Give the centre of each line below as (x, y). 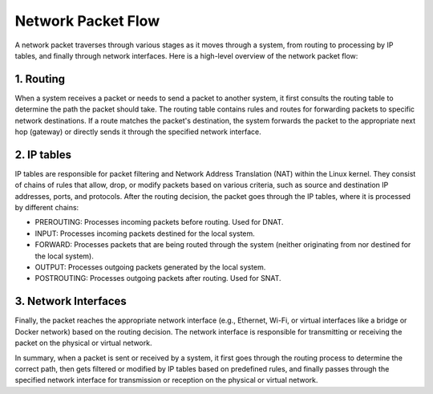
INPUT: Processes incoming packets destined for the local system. (145, 234)
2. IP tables (43, 154)
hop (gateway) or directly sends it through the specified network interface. (138, 132)
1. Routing (40, 79)
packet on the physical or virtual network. (83, 343)
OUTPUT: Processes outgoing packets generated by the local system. (150, 267)
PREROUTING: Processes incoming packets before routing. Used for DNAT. (159, 222)
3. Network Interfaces (71, 301)
